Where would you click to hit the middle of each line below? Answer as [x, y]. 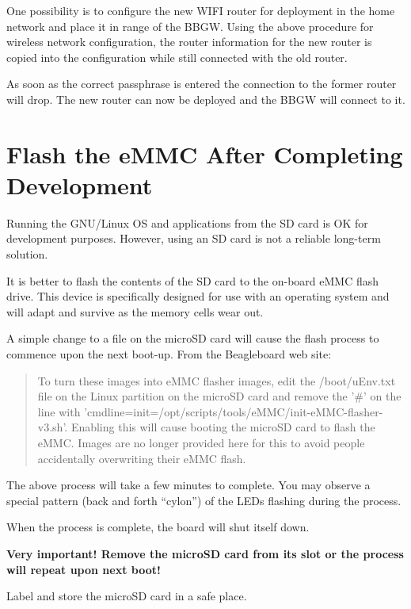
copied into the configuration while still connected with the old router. [177, 57]
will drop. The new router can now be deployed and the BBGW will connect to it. [206, 99]
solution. [27, 254]
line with [59, 411]
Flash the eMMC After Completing [205, 153]
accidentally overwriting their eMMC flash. [142, 458]
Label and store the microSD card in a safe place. [127, 596]
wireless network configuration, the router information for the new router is [189, 42]
